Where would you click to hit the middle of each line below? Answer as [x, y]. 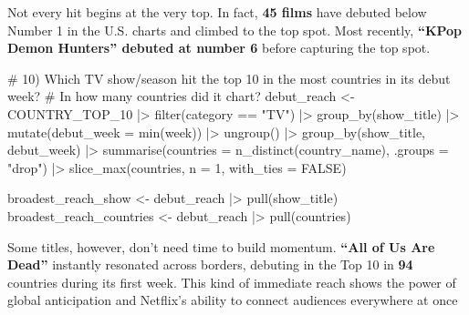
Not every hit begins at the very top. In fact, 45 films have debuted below [217, 12]
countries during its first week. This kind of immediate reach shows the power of [232, 282]
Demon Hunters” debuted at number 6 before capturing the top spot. [219, 48]
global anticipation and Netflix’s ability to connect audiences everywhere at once [233, 300]
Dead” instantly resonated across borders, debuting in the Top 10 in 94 [210, 264]
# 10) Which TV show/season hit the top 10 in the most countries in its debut [229, 78]
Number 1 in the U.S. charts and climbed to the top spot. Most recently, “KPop [235, 30]
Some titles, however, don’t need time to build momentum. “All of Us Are [221, 246]
